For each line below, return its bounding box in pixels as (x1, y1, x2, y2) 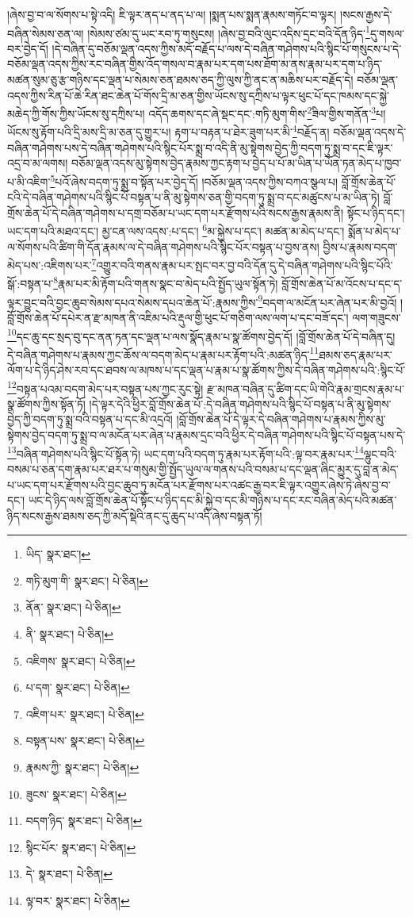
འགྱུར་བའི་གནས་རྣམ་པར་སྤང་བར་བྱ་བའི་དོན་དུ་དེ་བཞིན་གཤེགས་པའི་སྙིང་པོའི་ (96, 256, 393, 273)
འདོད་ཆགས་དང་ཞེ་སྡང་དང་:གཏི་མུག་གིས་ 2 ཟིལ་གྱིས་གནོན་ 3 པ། (148, 103, 386, 121)
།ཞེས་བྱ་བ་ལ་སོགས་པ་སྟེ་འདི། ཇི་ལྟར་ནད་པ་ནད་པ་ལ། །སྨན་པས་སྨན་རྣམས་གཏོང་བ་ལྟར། (7, 6, 337, 22)
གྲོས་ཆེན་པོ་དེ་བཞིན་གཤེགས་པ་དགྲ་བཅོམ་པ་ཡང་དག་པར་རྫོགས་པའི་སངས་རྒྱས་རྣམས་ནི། (7, 204, 344, 221)
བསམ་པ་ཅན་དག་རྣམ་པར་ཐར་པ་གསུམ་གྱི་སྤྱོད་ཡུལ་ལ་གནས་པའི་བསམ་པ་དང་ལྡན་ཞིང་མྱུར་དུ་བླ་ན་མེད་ (7, 460, 399, 477)
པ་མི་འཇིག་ (7, 173, 51, 190)
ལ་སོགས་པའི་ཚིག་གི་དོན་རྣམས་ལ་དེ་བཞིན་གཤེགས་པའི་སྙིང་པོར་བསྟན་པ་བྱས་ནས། (7, 238, 319, 255)
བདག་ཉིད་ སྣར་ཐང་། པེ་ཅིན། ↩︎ (25, 812, 143, 829)
